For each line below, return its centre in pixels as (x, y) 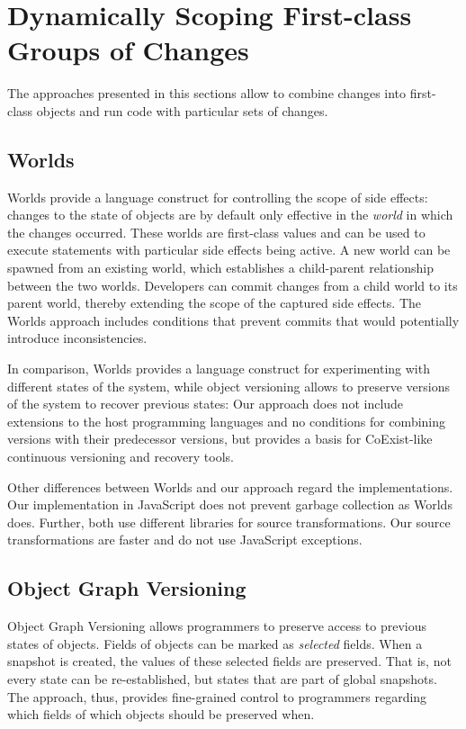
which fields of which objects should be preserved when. (161, 714)
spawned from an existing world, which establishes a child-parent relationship (220, 268)
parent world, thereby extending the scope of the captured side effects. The (215, 303)
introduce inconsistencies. (77, 338)
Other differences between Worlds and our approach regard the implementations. (230, 486)
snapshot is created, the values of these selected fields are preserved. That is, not (229, 661)
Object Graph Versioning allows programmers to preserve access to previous (217, 626)
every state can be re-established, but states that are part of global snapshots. (222, 678)
